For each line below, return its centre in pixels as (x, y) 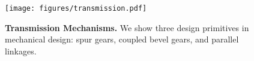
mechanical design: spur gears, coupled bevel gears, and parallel (122, 39)
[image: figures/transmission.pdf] (76, 8)
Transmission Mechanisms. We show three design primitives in (127, 27)
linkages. (21, 51)
